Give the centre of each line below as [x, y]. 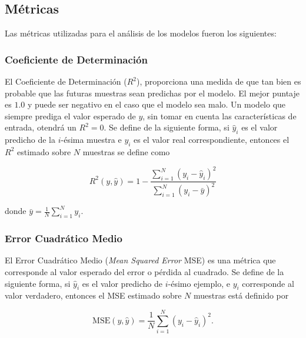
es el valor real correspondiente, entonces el [212, 140]
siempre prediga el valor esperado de [70, 116]
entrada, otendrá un [41, 127]
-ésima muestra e [91, 140]
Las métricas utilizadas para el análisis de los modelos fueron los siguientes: [141, 33]
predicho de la [30, 140]
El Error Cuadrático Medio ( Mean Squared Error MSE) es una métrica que [140, 260]
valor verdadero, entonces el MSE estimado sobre [93, 295]
